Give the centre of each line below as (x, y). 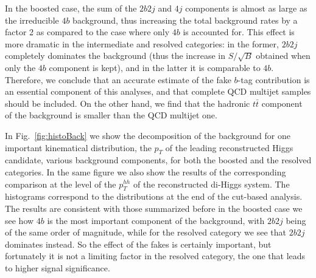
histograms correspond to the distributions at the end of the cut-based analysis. (154, 196)
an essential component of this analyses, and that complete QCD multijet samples (158, 91)
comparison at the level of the (61, 184)
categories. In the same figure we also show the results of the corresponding (146, 171)
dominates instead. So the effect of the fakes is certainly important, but (138, 244)
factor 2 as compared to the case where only (87, 32)
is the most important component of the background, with (156, 220)
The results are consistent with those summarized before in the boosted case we (154, 208)
